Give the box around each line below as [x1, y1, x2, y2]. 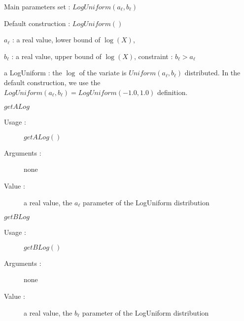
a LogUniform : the [4, 67, 62, 78]
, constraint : [134, 51, 173, 61]
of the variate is [79, 67, 127, 78]
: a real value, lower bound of [12, 34, 101, 45]
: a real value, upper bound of [11, 51, 102, 61]
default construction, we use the [4, 77, 101, 87]
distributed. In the [184, 67, 241, 78]
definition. [157, 87, 188, 97]
